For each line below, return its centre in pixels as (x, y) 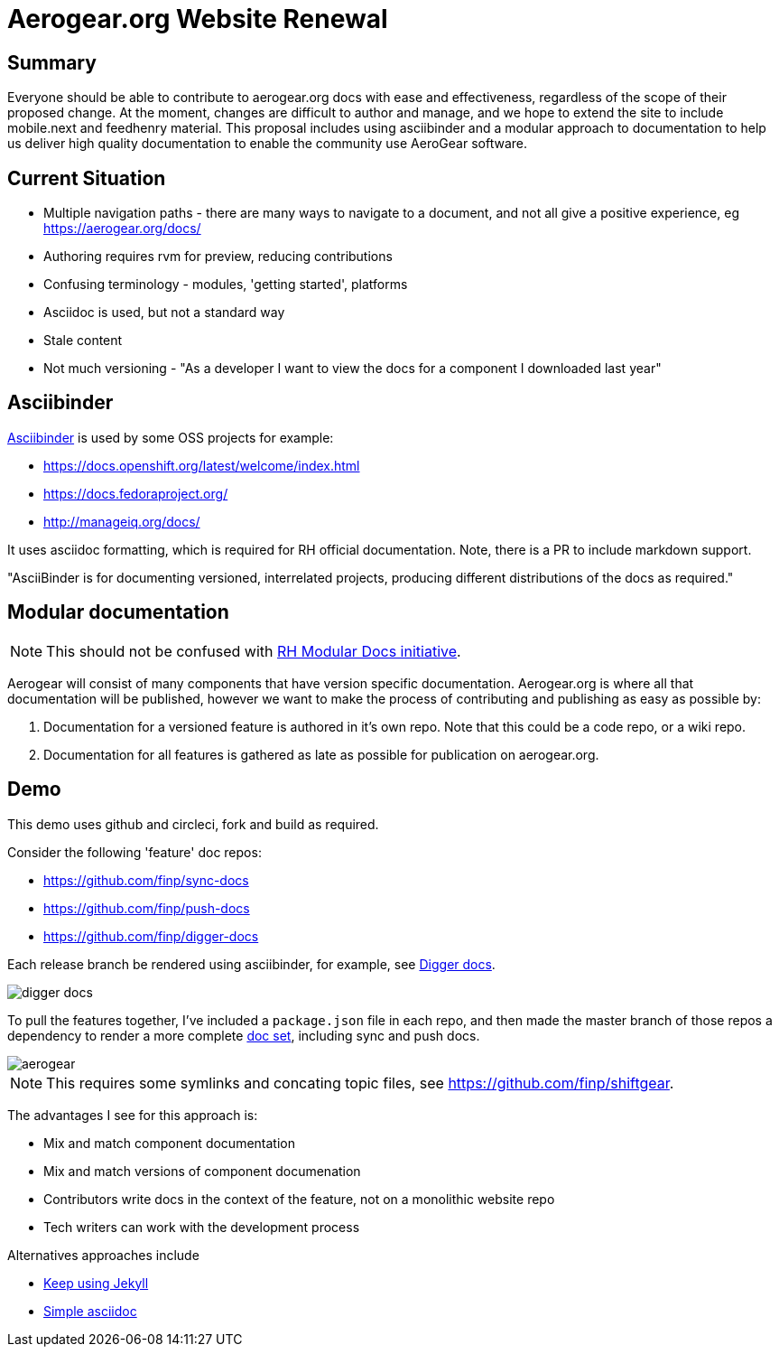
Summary (52, 62)
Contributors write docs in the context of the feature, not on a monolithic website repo (299, 1199)
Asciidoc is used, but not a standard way (164, 313)
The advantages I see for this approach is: (133, 1115)
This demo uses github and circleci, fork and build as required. (193, 824)
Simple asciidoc (90, 1311)
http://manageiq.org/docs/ (122, 521)
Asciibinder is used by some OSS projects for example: (171, 437)
